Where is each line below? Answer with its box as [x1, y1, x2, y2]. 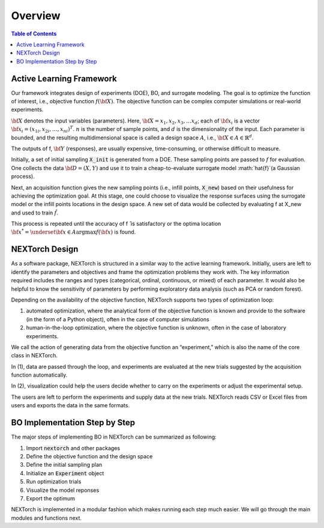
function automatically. [11, 371, 68, 378]
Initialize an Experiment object [26, 469, 104, 477]
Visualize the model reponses [26, 487, 100, 494]
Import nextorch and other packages [26, 445, 120, 452]
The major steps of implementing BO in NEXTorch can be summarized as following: [11, 433, 217, 441]
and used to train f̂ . [11, 209, 59, 216]
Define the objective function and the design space [26, 452, 153, 460]
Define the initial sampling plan [26, 461, 103, 469]
